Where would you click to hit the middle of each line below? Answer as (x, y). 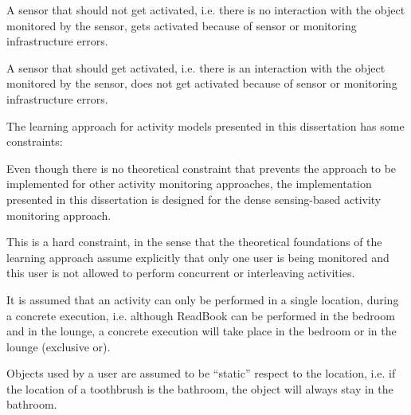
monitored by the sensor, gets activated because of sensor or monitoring (182, 25)
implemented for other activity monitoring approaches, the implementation (189, 184)
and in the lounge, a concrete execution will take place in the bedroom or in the (202, 331)
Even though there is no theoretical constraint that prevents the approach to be (202, 168)
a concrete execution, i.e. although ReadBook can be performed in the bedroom (201, 315)
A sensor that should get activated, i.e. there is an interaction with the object (196, 67)
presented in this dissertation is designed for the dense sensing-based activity (194, 199)
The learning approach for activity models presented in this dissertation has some (205, 125)
